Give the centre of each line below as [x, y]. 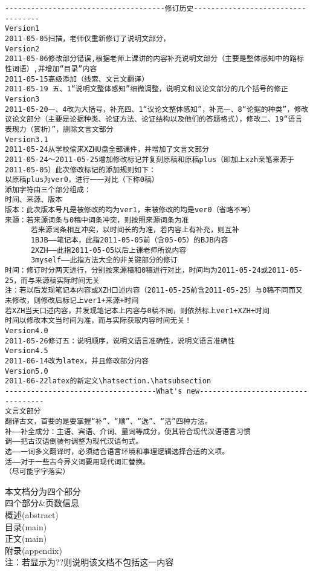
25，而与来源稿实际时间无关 [53, 280]
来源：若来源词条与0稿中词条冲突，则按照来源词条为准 [97, 220]
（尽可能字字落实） [37, 472]
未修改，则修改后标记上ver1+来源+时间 [72, 301]
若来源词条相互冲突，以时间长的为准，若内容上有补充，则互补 [135, 230]
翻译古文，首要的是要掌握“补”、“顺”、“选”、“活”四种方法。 [108, 421]
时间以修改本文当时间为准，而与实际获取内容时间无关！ [98, 321]
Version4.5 [27, 351]
